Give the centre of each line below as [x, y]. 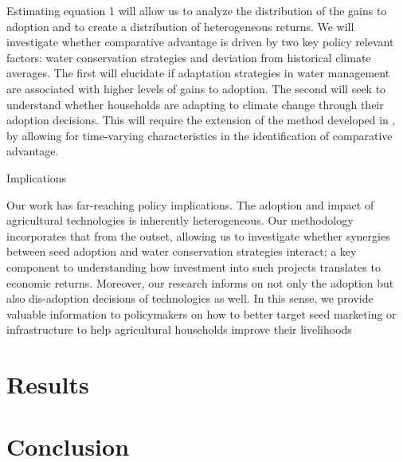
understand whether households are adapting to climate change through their [195, 104]
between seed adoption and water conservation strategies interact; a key [182, 251]
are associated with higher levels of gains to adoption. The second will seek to [196, 88]
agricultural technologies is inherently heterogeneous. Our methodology [180, 220]
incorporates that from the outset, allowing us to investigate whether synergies [198, 235]
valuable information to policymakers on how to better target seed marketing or [201, 313]
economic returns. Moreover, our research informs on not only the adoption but [200, 282]
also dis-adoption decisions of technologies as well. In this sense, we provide [190, 298]
